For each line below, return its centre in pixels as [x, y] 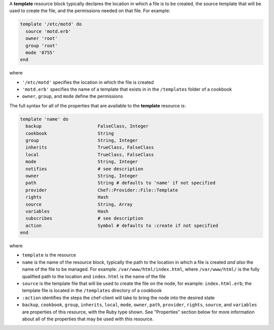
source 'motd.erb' [48, 31]
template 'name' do [44, 119]
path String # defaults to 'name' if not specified [121, 183]
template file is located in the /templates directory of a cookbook [92, 290]
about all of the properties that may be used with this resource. [88, 319]
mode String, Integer [82, 162]
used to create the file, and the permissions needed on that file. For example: [90, 11]
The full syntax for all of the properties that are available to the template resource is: [98, 105]
